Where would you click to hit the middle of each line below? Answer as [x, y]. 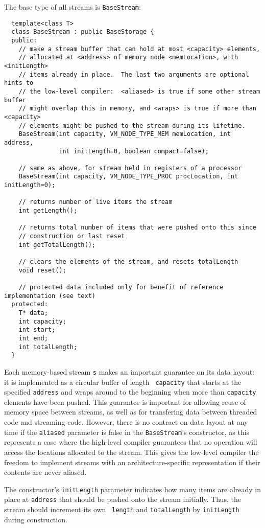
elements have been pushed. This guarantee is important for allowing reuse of [125, 401]
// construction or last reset [72, 236]
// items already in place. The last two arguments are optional [134, 74]
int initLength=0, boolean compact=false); [134, 151]
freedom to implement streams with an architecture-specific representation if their [132, 462]
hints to [19, 83]
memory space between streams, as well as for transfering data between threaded [131, 412]
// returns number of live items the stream [95, 202]
